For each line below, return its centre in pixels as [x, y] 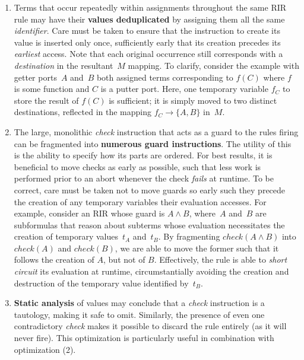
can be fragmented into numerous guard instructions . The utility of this [153, 143]
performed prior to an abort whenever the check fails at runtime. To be [144, 178]
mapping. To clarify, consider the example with [213, 65]
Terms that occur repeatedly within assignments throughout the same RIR [150, 7]
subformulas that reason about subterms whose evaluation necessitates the [149, 224]
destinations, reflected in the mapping [83, 112]
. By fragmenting [189, 236]
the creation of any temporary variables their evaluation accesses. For [140, 201]
